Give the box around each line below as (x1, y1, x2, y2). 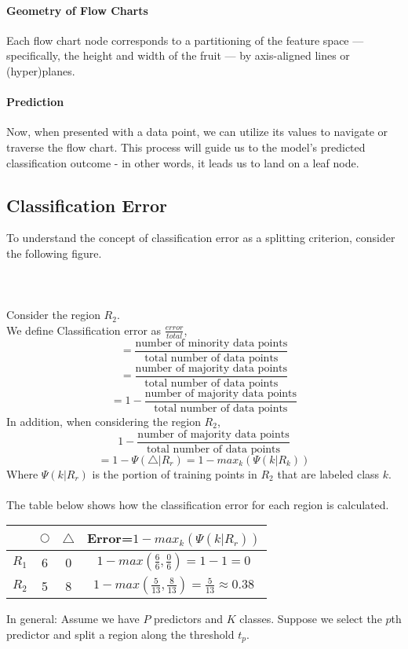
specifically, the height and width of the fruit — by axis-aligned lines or (6, 47, 350, 64)
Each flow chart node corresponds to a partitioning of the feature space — (6, 31, 364, 48)
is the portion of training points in (92, 465, 257, 482)
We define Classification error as (6, 321, 162, 338)
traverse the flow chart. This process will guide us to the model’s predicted (6, 138, 366, 155)
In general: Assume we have (6, 610, 140, 627)
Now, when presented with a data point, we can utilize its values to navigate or (6, 123, 388, 140)
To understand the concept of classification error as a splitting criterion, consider (6, 229, 395, 246)
